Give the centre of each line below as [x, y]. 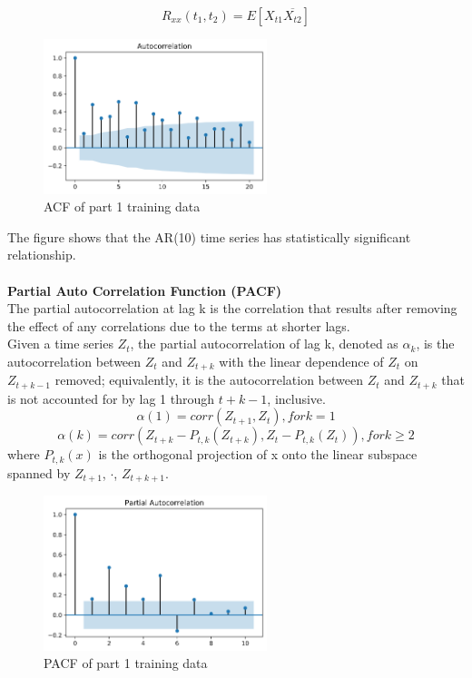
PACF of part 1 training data [126, 663]
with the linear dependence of [301, 361]
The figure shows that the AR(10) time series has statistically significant [209, 236]
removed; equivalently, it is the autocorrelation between [209, 380]
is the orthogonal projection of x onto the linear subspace [258, 454]
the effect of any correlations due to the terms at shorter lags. [179, 325]
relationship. [42, 255]
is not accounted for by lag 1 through [111, 398]
